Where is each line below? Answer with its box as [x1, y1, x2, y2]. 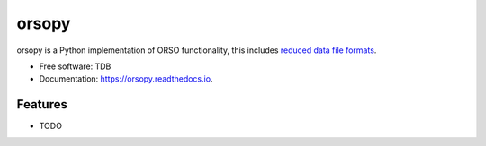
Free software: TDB [39, 61, 112, 72]
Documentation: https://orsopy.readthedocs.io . [39, 73, 213, 84]
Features [16, 97, 67, 112]
